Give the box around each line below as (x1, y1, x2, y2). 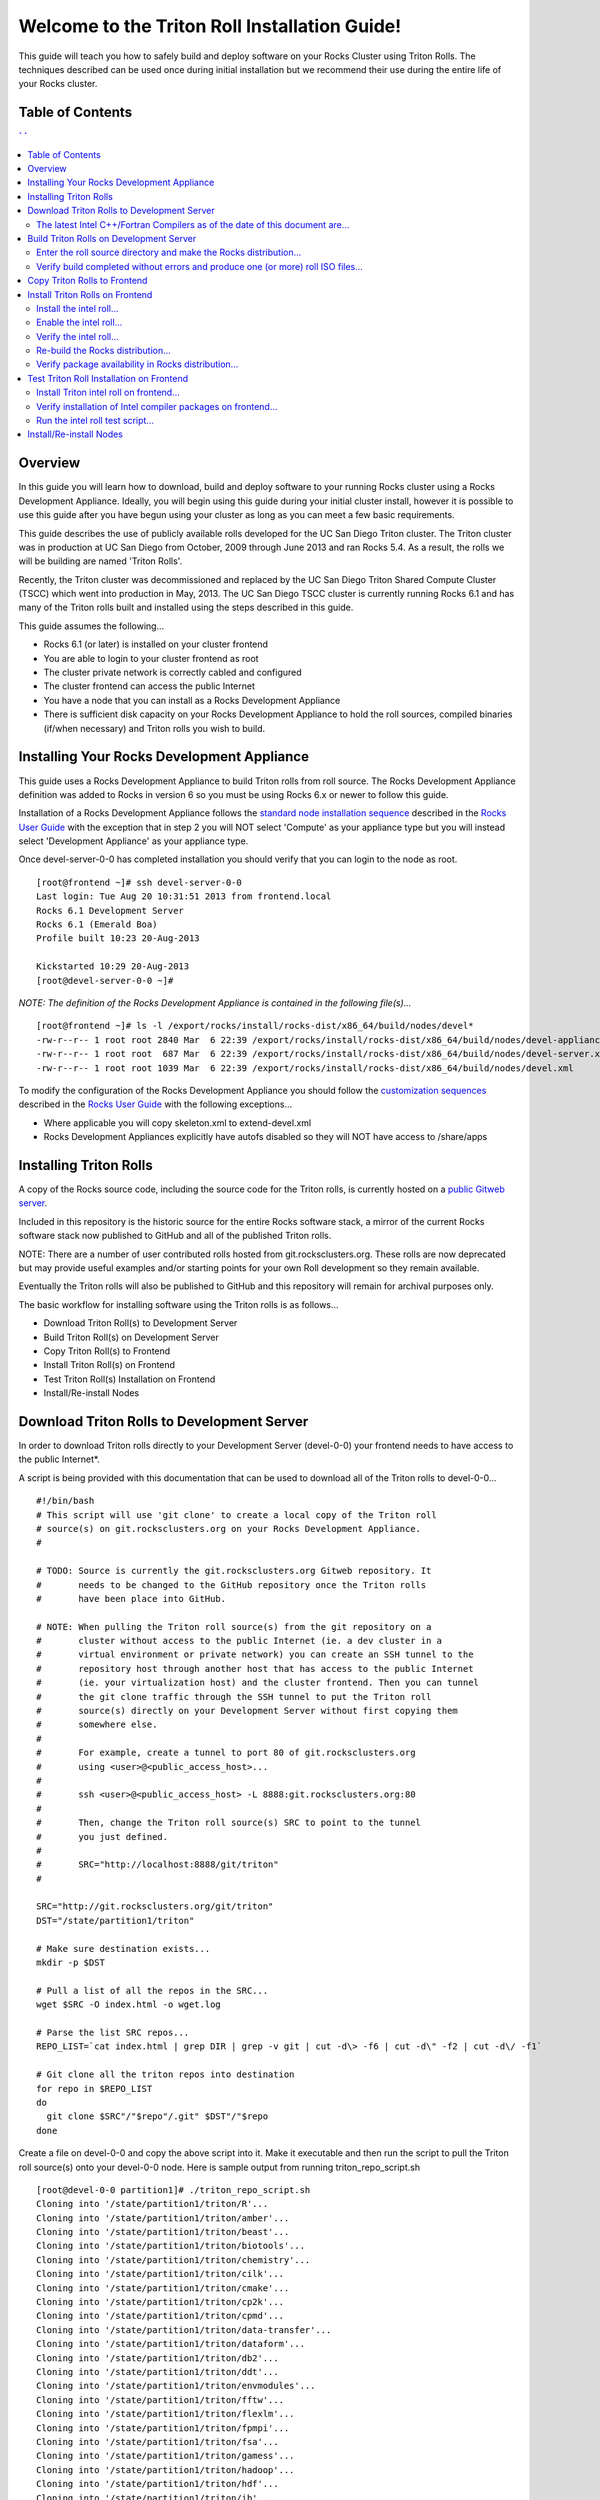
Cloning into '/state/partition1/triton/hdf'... (36, 2478, 279, 2490)
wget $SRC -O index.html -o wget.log (36, 1999, 222, 2010)
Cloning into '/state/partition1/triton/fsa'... (36, 2436, 279, 2447)
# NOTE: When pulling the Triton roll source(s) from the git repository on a (36, 1621, 432, 1632)
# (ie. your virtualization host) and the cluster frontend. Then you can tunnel (36, 1677, 480, 1689)
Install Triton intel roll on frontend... (36, 386, 180, 399)
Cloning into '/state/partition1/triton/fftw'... (36, 2394, 285, 2405)
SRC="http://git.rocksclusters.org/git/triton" (36, 1901, 274, 1912)
